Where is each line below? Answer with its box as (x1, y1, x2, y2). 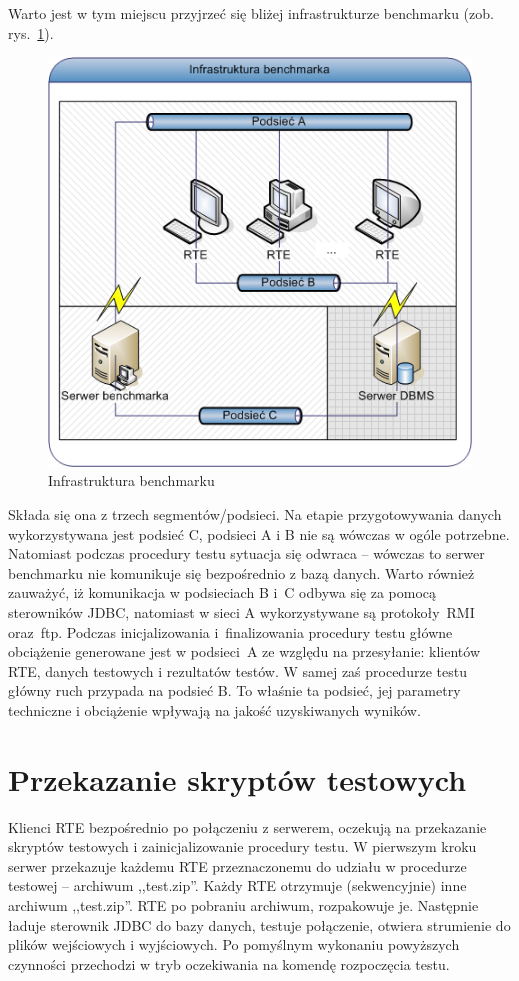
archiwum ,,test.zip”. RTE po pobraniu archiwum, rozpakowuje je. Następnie (8, 894, 479, 915)
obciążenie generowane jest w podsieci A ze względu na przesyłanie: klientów (8, 641, 481, 662)
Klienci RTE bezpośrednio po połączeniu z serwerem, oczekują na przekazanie (8, 816, 487, 837)
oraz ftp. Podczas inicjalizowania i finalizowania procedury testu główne (8, 621, 453, 642)
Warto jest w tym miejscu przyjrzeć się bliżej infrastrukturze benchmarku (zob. (8, 3, 494, 23)
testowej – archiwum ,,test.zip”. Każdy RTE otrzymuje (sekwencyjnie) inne (8, 875, 467, 896)
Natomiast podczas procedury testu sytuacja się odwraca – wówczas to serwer (8, 543, 485, 564)
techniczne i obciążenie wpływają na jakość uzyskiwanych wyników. (8, 699, 421, 720)
